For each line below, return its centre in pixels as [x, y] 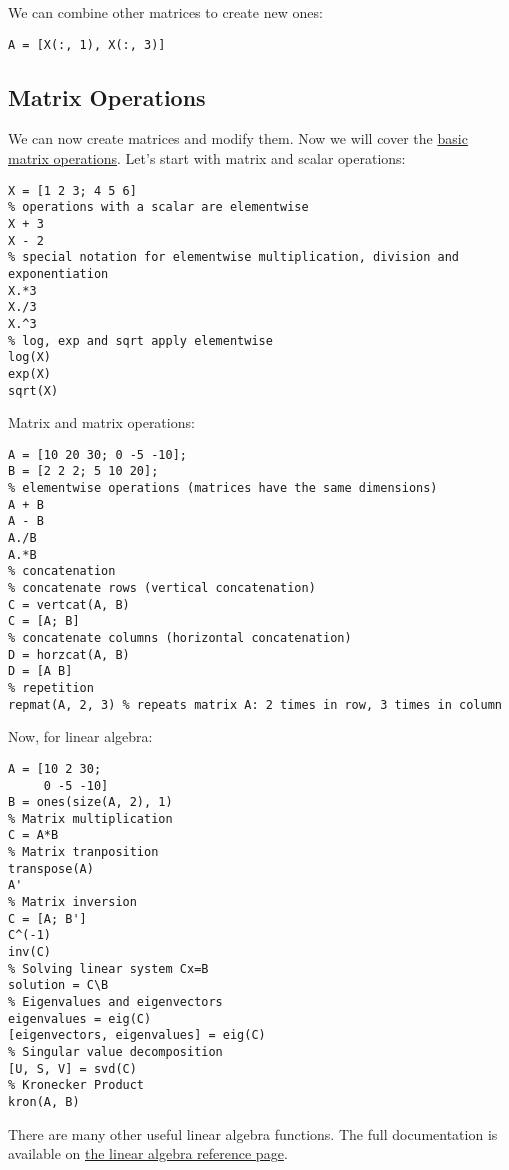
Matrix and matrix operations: [101, 422]
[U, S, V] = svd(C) [72, 1068]
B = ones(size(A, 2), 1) [90, 802]
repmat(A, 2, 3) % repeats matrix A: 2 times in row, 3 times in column [255, 704]
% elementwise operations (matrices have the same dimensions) [223, 488]
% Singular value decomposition [115, 1052]
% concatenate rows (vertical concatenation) [162, 588]
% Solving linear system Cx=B [108, 968]
